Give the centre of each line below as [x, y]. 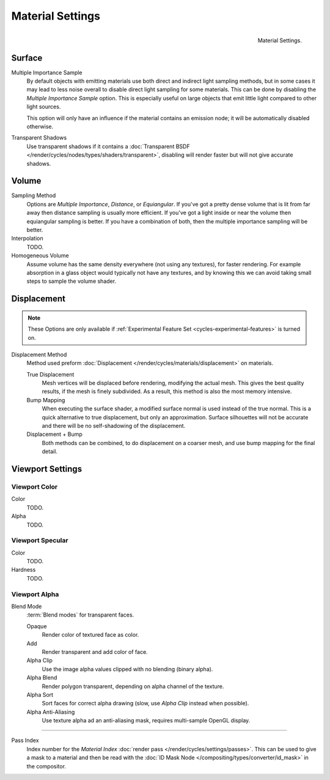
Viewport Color [35, 487]
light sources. [44, 107]
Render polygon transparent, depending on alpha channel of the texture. [133, 686]
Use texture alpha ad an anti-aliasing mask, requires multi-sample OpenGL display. [146, 721]
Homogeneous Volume [40, 256]
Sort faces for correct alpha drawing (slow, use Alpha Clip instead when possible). [145, 703]
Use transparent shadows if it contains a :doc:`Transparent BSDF [108, 146]
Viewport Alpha [35, 594]
